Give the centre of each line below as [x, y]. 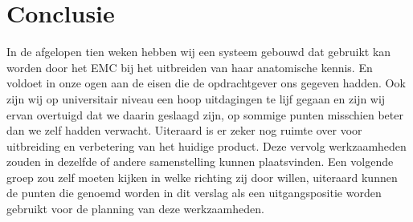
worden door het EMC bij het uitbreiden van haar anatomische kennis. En [190, 67]
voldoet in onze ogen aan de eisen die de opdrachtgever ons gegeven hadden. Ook [206, 83]
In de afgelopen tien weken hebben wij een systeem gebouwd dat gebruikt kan [199, 52]
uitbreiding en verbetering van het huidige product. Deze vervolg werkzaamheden [206, 145]
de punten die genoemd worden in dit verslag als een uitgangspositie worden [194, 193]
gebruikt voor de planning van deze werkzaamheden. [135, 209]
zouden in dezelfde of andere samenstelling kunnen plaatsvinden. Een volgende [200, 161]
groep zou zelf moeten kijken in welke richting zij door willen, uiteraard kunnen [202, 177]
